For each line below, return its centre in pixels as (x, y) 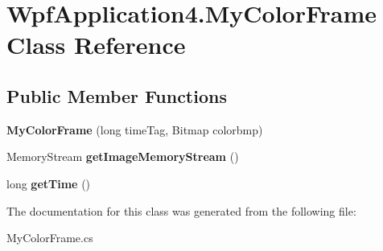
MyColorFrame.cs (50, 238)
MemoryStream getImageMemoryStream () (123, 156)
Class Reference (96, 45)
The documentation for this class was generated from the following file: (181, 210)
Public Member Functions (117, 95)
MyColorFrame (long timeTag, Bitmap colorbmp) (135, 129)
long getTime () (49, 183)
